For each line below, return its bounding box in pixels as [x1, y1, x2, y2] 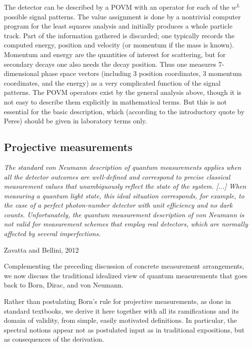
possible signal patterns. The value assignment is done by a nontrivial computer [4, 11, 241, 21]
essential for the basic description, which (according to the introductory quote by [4, 106, 245, 116]
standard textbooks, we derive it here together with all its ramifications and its [4, 305, 239, 316]
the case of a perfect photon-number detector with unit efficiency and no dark [4, 200, 233, 210]
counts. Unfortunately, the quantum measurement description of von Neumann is [4, 209, 244, 219]
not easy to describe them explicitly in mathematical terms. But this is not [4, 96, 227, 106]
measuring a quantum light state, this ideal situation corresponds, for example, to [4, 190, 245, 200]
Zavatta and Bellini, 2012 [4, 244, 79, 255]
